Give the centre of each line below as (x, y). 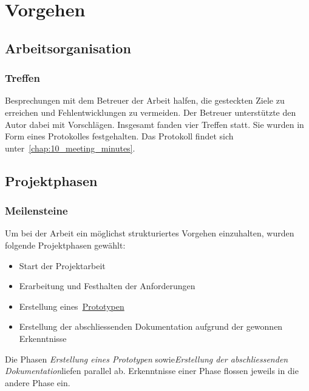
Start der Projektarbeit (62, 265)
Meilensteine (36, 211)
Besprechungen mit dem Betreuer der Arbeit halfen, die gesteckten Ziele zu (145, 100)
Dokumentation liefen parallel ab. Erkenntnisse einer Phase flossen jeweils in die (152, 371)
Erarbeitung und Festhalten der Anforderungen (107, 286)
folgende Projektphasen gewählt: (65, 245)
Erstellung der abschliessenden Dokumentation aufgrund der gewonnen (151, 326)
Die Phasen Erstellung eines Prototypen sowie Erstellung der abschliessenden (147, 359)
